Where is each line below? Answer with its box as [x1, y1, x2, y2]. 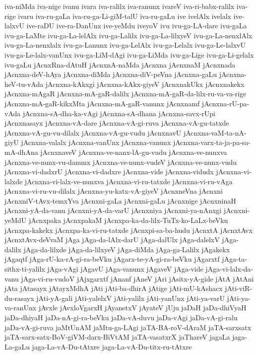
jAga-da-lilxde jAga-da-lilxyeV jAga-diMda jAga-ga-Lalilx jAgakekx [23, 244, 230, 254]
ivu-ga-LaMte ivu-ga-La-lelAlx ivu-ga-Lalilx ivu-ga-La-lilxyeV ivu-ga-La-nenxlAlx [4, 30, 253, 40]
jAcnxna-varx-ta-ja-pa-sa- [173, 137, 251, 147]
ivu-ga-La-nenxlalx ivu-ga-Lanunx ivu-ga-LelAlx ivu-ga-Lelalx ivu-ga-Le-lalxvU [4, 40, 246, 50]
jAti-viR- [225, 283, 252, 293]
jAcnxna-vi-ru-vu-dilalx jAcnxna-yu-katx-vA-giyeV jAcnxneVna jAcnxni [4, 186, 223, 196]
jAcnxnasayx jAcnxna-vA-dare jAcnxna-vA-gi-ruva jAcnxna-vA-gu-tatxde [4, 118, 229, 128]
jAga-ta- [222, 254, 247, 264]
